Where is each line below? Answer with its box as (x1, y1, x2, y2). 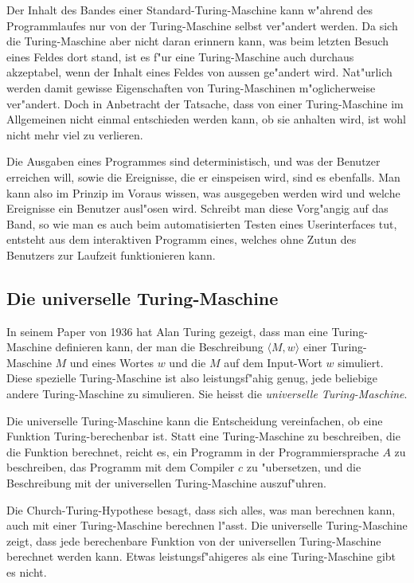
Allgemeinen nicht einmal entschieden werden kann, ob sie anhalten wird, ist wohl (6, 111, 406, 127)
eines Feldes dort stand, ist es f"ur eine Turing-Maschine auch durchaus (6, 48, 354, 65)
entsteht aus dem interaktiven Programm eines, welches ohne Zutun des (6, 231, 357, 248)
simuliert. (338, 354, 384, 370)
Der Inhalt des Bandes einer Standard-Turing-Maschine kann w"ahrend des (6, 2, 373, 18)
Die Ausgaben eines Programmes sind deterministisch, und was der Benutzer (6, 153, 381, 170)
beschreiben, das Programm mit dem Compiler (6, 459, 235, 475)
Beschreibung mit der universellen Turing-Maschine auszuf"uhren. (6, 475, 326, 491)
